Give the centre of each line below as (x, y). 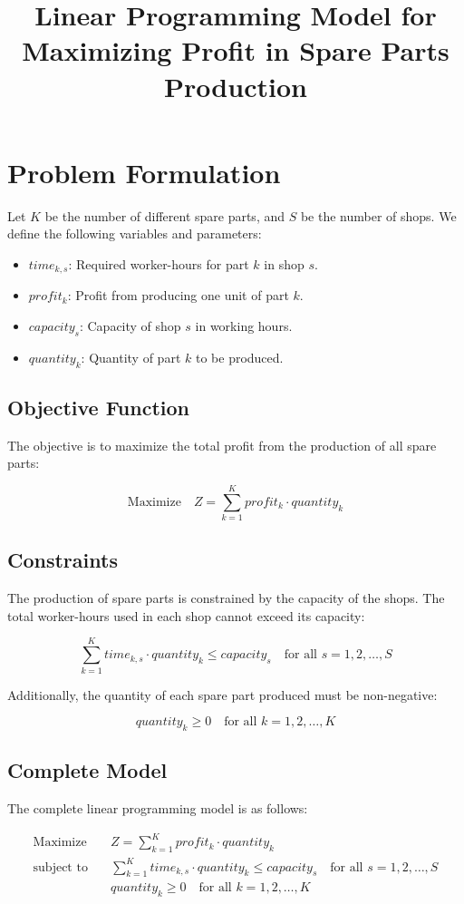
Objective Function (99, 407)
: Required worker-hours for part (159, 263)
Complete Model (87, 770)
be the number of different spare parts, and (165, 215)
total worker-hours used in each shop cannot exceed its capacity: (186, 615)
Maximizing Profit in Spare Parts (236, 50)
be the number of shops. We (378, 215)
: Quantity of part (131, 357)
